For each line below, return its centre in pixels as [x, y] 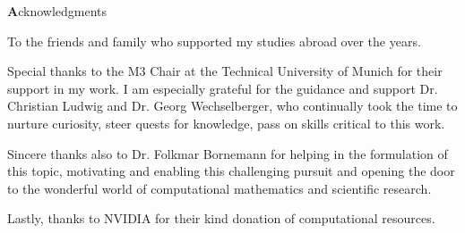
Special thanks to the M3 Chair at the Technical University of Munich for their [225, 71]
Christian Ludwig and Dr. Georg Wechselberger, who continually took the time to [232, 106]
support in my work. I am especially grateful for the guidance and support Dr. [223, 88]
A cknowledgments [57, 11]
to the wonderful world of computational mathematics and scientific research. [220, 188]
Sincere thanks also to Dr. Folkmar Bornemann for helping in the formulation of [228, 153]
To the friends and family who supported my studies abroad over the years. [214, 41]
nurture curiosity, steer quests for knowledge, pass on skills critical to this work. [226, 123]
